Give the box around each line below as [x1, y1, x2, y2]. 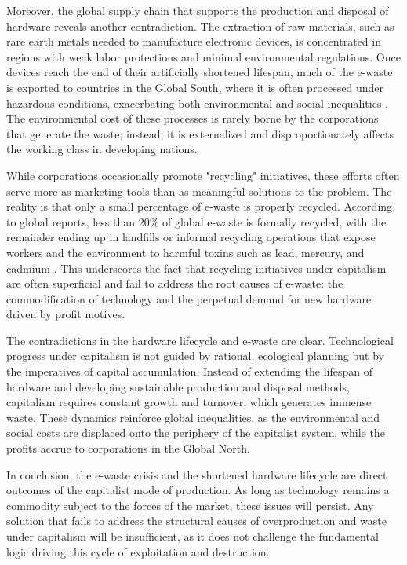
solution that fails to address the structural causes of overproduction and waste [6, 512, 387, 529]
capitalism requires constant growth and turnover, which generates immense [6, 394, 372, 410]
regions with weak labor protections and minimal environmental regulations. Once [6, 48, 401, 64]
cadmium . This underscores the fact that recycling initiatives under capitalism [6, 259, 387, 276]
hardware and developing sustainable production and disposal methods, [6, 378, 350, 394]
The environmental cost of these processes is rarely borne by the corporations [6, 110, 379, 127]
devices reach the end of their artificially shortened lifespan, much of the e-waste [6, 64, 393, 80]
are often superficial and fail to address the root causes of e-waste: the [6, 275, 343, 292]
